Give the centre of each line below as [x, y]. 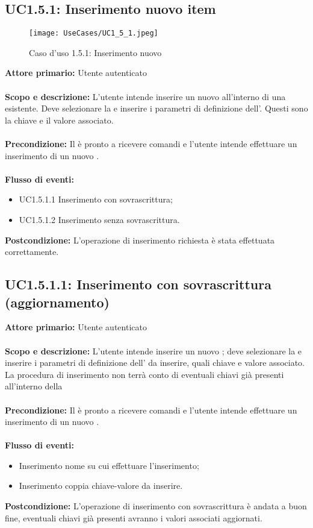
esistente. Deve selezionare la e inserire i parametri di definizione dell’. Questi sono [156, 108]
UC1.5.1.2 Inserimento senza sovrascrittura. [99, 219]
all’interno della [34, 386]
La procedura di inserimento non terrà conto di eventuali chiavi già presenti [144, 374]
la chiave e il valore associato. [59, 120]
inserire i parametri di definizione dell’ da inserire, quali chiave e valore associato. [155, 363]
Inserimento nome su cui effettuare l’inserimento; [109, 465]
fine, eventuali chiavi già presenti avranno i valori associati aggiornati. [134, 517]
